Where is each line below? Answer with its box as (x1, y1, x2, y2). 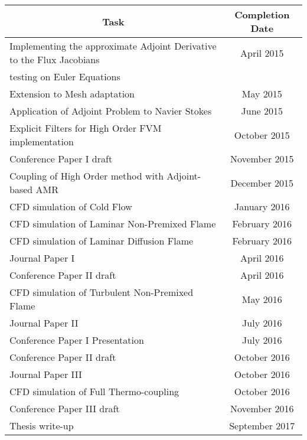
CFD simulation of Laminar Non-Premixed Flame (9, 217, 216, 230)
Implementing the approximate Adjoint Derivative (9, 39, 217, 53)
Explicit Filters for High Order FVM (9, 121, 162, 135)
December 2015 (230, 175, 293, 190)
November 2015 (230, 152, 294, 165)
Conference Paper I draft (9, 152, 113, 165)
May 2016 (241, 292, 282, 306)
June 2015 (241, 104, 283, 118)
